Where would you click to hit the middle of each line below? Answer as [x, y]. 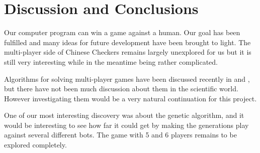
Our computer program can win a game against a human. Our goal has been [122, 32]
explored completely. [35, 145]
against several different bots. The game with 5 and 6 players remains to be [120, 135]
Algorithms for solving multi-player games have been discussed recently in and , [127, 79]
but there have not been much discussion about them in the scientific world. [121, 89]
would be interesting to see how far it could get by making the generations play [126, 125]
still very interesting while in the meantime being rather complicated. [111, 61]
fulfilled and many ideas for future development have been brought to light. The [127, 42]
